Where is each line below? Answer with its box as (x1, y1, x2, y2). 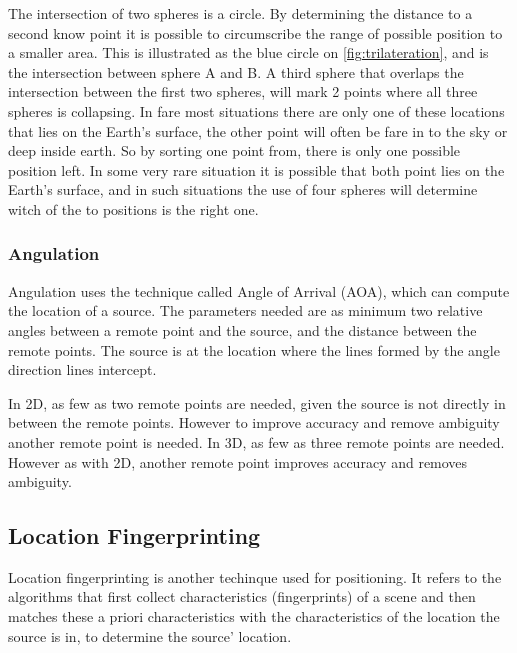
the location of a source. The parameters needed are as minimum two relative (8, 300, 483, 321)
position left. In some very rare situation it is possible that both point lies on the (8, 159, 505, 180)
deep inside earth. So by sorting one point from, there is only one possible (8, 140, 461, 161)
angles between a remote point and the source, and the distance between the (8, 319, 477, 340)
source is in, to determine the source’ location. (8, 625, 292, 646)
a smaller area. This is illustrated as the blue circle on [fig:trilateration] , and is (8, 42, 489, 63)
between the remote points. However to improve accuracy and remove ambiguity (8, 412, 500, 433)
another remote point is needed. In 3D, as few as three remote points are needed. (8, 431, 505, 452)
